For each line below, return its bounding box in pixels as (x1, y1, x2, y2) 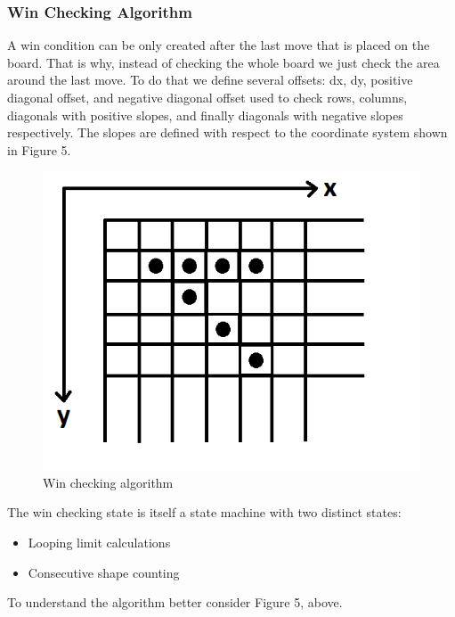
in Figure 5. (7, 140, 71, 159)
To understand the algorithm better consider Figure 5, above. (7, 593, 343, 612)
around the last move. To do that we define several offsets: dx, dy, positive (7, 70, 413, 89)
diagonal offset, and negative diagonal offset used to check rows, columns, (7, 88, 408, 106)
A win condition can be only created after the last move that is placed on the (7, 36, 430, 54)
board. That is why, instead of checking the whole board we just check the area (7, 53, 440, 71)
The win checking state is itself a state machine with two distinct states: (7, 503, 402, 522)
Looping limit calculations (28, 532, 171, 551)
